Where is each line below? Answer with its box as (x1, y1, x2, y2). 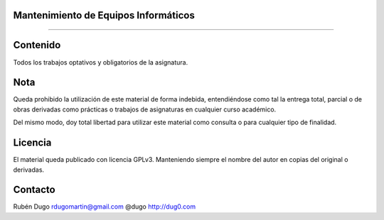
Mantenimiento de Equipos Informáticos (13, 9, 195, 21)
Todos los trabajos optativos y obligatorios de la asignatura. (13, 57, 188, 67)
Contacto (13, 184, 56, 196)
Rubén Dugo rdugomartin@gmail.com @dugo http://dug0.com (13, 202, 196, 211)
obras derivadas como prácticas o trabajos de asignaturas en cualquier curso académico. (13, 105, 277, 114)
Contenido (13, 39, 61, 51)
